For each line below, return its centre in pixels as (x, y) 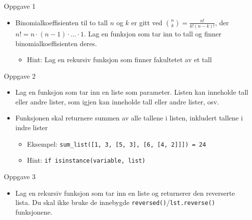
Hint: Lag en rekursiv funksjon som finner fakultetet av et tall (119, 59)
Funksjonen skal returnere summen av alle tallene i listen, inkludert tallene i (129, 118)
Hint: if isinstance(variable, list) (86, 160)
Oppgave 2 (20, 76)
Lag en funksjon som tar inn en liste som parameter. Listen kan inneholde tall (132, 92)
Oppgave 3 (20, 176)
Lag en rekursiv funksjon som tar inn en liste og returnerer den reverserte (125, 193)
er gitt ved (147, 22)
